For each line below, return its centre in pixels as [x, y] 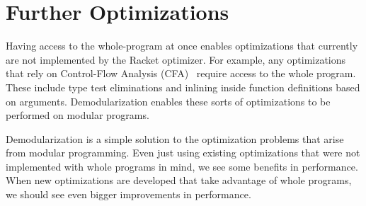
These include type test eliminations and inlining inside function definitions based [183, 87]
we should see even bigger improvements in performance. [128, 194]
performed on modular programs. [78, 115]
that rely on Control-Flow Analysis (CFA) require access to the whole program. [181, 73]
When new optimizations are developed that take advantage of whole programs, [179, 180]
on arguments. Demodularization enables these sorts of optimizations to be [168, 101]
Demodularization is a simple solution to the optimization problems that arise [175, 138]
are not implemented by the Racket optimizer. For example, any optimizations [176, 59]
